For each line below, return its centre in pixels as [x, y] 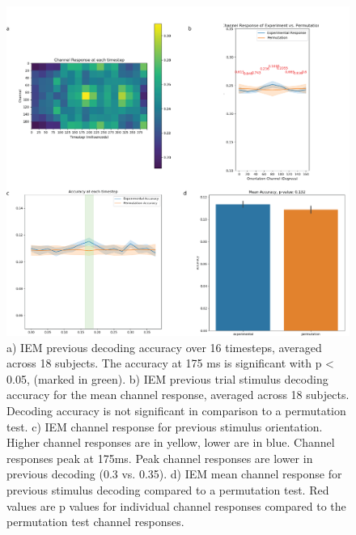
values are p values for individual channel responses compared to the [176, 505]
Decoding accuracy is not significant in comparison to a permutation [176, 410]
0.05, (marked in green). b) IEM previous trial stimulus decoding [167, 378]
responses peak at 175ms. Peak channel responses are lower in [160, 458]
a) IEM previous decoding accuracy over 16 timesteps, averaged [164, 347]
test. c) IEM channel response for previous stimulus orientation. [165, 426]
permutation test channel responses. [95, 522]
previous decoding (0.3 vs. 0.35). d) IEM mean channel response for [174, 474]
